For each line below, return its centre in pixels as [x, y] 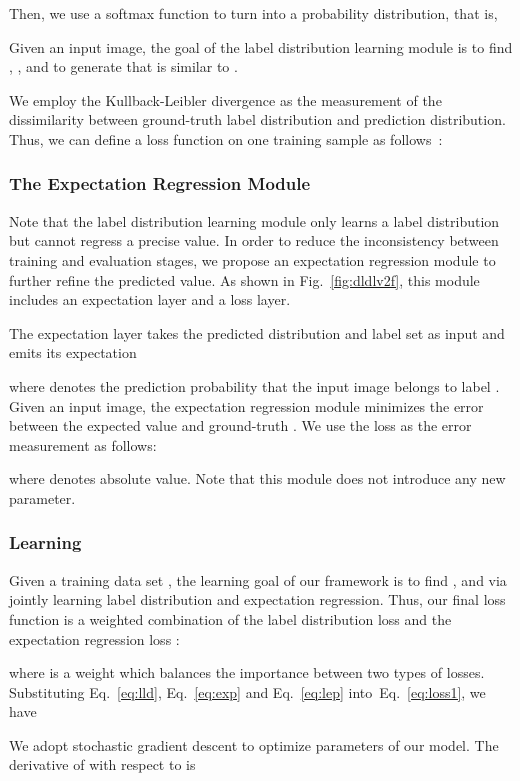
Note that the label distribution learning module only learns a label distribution [254, 220]
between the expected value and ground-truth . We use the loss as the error [240, 425]
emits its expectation [73, 352]
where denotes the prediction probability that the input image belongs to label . [254, 385]
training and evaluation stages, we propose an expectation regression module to [252, 259]
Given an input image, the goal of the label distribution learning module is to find [261, 46]
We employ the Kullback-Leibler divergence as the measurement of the [225, 99]
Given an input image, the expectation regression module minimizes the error [246, 405]
